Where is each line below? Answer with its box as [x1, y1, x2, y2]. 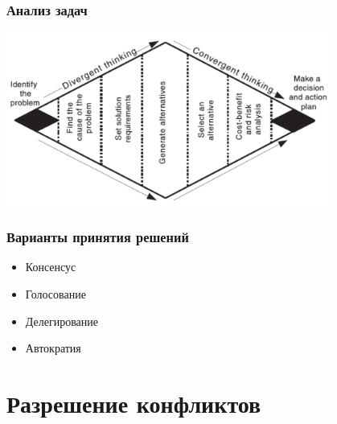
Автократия [25, 340, 81, 356]
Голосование [25, 285, 86, 302]
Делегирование [25, 312, 99, 329]
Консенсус [25, 258, 76, 275]
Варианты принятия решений [6, 227, 189, 247]
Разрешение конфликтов [6, 386, 261, 419]
